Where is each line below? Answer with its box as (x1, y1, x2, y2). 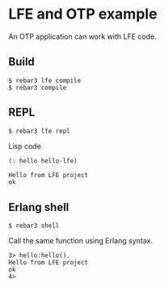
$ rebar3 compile (8, 83, 67, 91)
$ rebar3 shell (8, 222, 60, 230)
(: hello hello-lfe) (8, 157, 78, 165)
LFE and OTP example (8, 5, 158, 23)
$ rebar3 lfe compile (8, 76, 82, 85)
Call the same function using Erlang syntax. (8, 236, 154, 246)
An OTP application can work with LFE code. (8, 32, 157, 41)
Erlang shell (8, 200, 70, 214)
